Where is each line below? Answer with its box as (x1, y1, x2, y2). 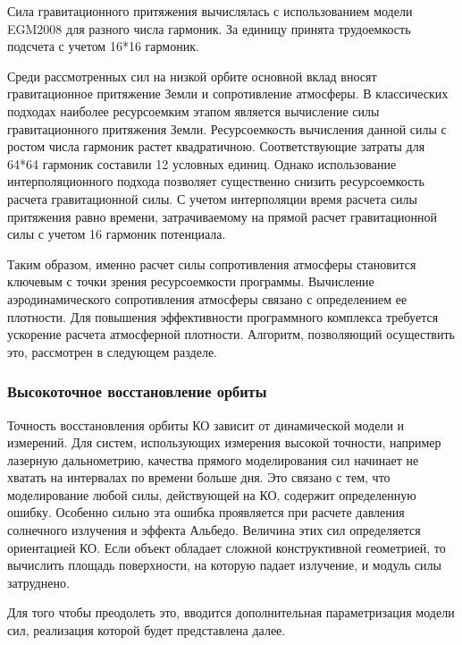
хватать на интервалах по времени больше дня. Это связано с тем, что (7, 468, 391, 487)
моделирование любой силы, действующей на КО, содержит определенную (7, 485, 416, 504)
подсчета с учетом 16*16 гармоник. (7, 37, 199, 55)
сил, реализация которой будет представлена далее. (7, 621, 286, 640)
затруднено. (7, 573, 70, 591)
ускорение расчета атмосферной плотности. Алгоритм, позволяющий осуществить (7, 325, 455, 344)
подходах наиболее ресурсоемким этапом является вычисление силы (7, 101, 380, 120)
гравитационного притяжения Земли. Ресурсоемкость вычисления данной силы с (7, 119, 447, 138)
